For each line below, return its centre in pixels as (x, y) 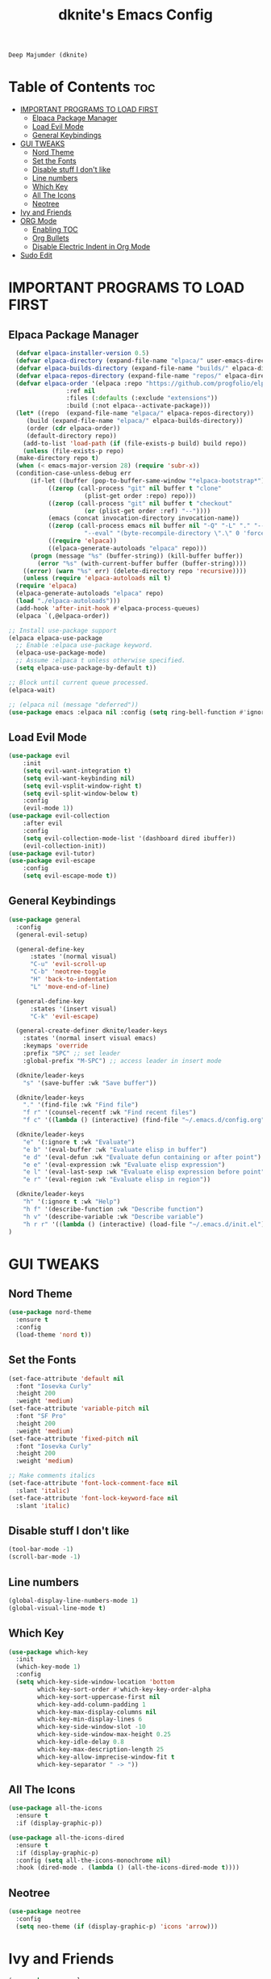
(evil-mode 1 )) (48, 809)
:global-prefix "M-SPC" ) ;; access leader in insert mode (122, 1061)
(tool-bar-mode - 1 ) (41, 1550)
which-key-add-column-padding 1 (92, 1705)
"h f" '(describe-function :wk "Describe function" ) (113, 1209)
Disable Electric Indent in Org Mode (91, 247)
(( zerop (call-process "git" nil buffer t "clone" (135, 488)
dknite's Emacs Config (135, 15)
